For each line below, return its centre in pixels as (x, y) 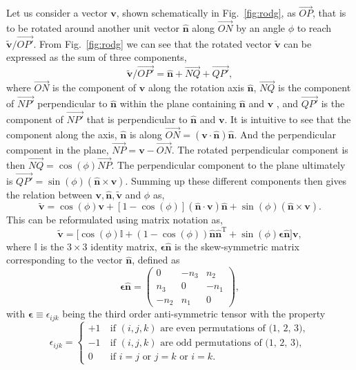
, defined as (156, 260)
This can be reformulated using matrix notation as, (115, 220)
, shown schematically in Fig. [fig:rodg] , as (206, 13)
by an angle (261, 28)
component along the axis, (62, 134)
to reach (314, 28)
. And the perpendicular (285, 134)
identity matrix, (124, 246)
